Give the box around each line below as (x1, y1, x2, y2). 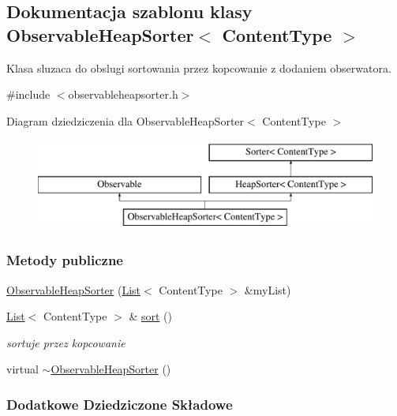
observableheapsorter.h (68, 86, 178, 103)
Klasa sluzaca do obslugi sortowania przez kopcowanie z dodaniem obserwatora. (6, 59, 391, 76)
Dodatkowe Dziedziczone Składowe (6, 394, 233, 414)
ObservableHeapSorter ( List (6, 281, 141, 298)
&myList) (244, 281, 291, 298)
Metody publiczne (6, 250, 123, 270)
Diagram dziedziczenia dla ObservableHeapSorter (6, 112, 245, 129)
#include (6, 86, 51, 103)
